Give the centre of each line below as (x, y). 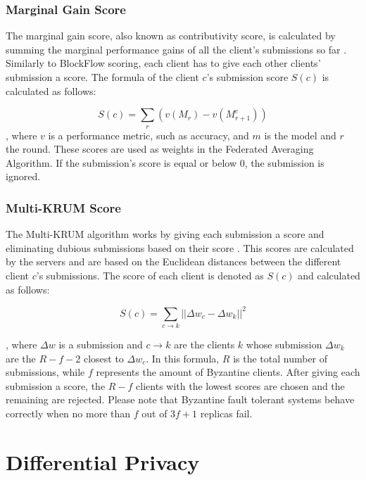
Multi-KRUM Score (63, 207)
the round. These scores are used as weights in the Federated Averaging (160, 149)
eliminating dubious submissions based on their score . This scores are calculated (180, 247)
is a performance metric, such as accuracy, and (149, 135)
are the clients (204, 344)
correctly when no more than (68, 413)
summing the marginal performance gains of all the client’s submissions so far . (176, 49)
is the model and (300, 135)
